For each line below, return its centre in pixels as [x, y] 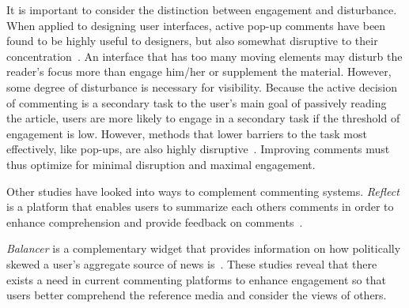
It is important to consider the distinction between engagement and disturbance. [202, 9]
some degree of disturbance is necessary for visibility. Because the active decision [202, 86]
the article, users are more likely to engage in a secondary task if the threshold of [203, 118]
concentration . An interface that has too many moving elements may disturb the [204, 56]
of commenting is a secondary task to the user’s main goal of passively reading [197, 102]
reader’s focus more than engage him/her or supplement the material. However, [199, 71]
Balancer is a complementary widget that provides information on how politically [204, 248]
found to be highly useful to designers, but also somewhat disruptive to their [192, 41]
